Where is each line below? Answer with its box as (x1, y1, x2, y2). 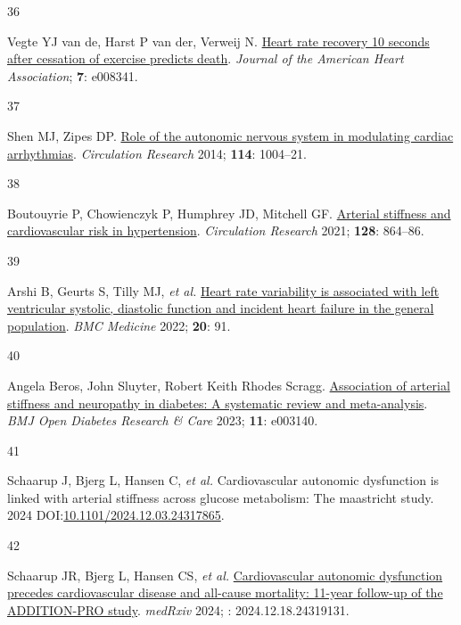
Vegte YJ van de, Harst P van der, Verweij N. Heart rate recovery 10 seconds (7, 31, 430, 50)
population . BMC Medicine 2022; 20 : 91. (7, 316, 231, 334)
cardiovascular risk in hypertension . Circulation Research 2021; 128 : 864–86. (7, 221, 424, 240)
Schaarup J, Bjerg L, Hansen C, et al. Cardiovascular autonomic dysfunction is (7, 471, 440, 489)
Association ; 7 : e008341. (7, 66, 138, 85)
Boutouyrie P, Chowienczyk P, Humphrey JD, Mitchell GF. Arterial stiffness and (7, 203, 451, 222)
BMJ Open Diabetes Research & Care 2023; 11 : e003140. (7, 411, 318, 430)
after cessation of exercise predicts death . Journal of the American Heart (7, 49, 404, 68)
